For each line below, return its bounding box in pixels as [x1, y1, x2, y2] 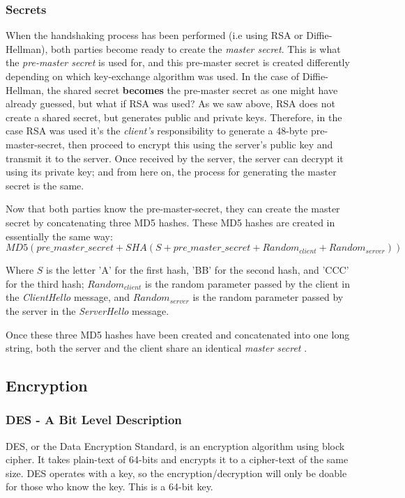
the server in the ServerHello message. [6, 303, 169, 318]
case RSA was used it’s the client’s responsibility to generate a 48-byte [6, 123, 308, 138]
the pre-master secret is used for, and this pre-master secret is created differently [6, 55, 350, 70]
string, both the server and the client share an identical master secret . [6, 341, 307, 355]
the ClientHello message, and [6, 290, 130, 304]
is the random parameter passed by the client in [145, 276, 351, 290]
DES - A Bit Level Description [6, 411, 182, 428]
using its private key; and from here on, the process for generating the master [6, 164, 337, 179]
